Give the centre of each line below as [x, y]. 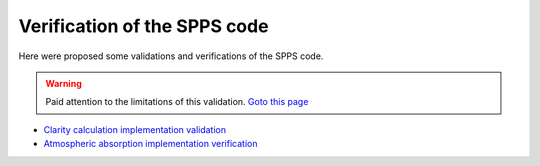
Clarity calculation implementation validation [135, 129]
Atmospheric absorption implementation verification [150, 144]
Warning [63, 83]
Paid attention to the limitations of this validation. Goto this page [177, 102]
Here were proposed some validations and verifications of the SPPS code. [171, 56]
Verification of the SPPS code [143, 26]
